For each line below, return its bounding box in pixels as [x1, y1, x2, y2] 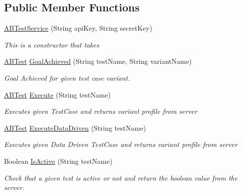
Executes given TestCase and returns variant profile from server [4, 106, 197, 116]
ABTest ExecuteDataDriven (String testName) [4, 122, 146, 133]
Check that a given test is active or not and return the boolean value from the [4, 172, 238, 183]
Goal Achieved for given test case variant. [4, 72, 130, 83]
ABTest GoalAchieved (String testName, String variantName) [4, 56, 192, 66]
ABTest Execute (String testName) [4, 89, 111, 99]
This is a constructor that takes [4, 39, 99, 49]
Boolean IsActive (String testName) [4, 155, 112, 166]
